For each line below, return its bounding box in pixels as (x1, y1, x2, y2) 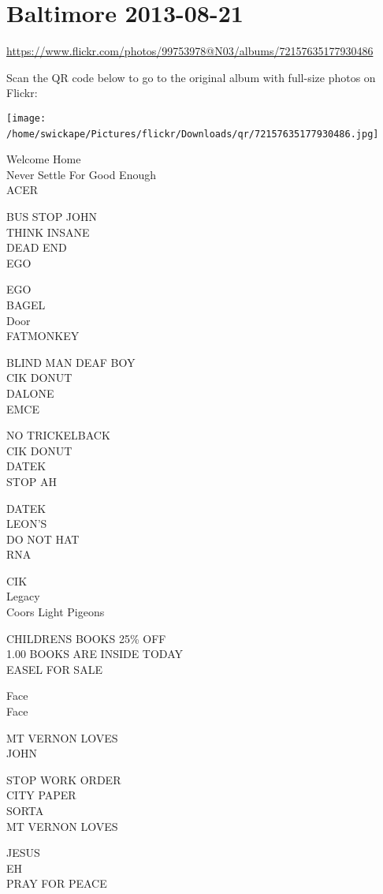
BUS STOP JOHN (6, 208, 97, 224)
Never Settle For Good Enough (6, 166, 156, 182)
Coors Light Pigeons (6, 604, 105, 620)
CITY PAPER (6, 787, 76, 803)
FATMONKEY (6, 327, 80, 344)
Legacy (6, 588, 40, 604)
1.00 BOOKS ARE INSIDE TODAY (6, 645, 184, 662)
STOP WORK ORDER (6, 771, 121, 787)
